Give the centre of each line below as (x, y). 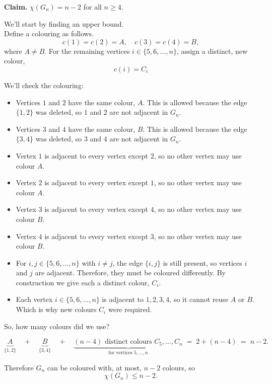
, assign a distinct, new (212, 51)
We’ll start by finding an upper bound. (64, 23)
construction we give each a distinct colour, (83, 282)
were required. (130, 309)
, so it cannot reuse (199, 299)
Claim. (16, 7)
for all (92, 7)
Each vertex (34, 299)
